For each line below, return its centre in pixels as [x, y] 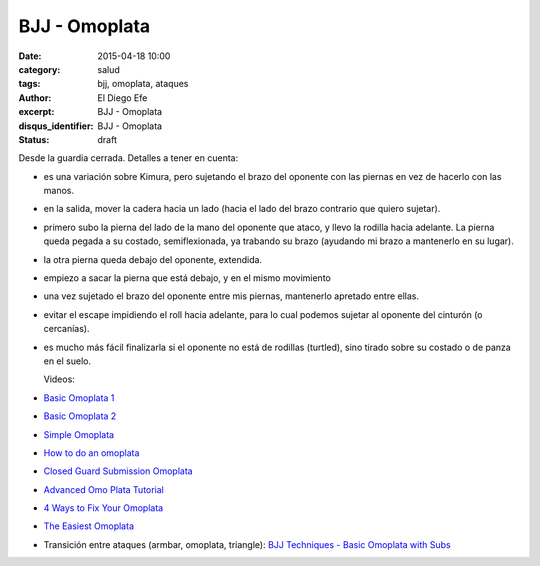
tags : [29, 84]
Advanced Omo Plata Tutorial [104, 489]
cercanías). [66, 329]
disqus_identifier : [56, 126]
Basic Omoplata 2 [80, 416]
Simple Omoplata [79, 434]
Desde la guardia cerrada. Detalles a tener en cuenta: [128, 158]
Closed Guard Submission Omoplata [118, 471]
